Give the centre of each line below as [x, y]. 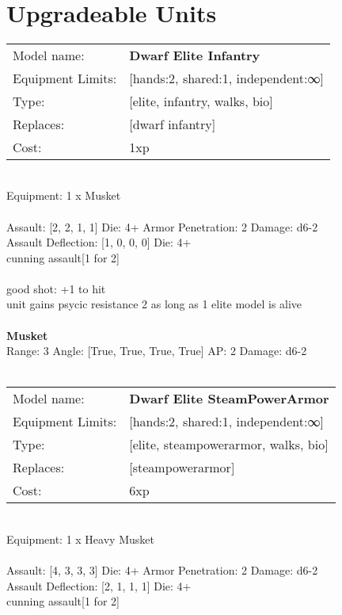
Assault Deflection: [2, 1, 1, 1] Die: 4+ [99, 585]
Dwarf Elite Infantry [195, 55]
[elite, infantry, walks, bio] [201, 101]
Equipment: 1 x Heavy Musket [80, 539]
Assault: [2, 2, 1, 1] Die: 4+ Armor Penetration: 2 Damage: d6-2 [162, 226]
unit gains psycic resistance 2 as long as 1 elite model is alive [154, 304]
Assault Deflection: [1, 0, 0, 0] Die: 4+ [99, 242]
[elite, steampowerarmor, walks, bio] [229, 445]
